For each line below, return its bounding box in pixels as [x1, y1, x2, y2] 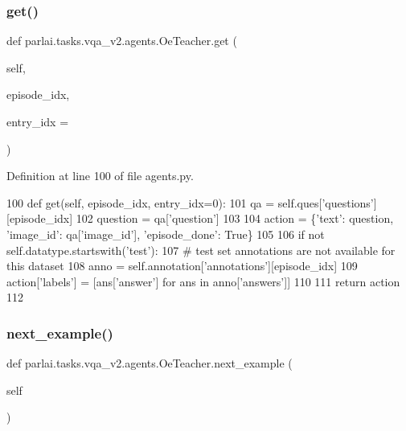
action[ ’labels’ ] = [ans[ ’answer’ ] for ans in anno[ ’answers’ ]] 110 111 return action [6, 273, 400, 289]
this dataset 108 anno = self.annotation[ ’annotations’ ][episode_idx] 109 [6, 257, 358, 274]
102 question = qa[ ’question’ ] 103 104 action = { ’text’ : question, [76, 210, 394, 227]
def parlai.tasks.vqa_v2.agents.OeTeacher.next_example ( [6, 355, 293, 371]
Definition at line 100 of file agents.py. [6, 167, 194, 184]
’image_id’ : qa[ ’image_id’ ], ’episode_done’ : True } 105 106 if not [6, 225, 325, 242]
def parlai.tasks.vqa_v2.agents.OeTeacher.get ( [6, 32, 237, 49]
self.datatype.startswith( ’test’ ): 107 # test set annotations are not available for [6, 241, 396, 258]
